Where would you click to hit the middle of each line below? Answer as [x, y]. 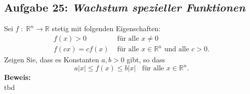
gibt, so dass [146, 60]
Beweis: [17, 77]
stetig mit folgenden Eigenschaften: [106, 28]
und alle [177, 50]
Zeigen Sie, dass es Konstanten [52, 60]
